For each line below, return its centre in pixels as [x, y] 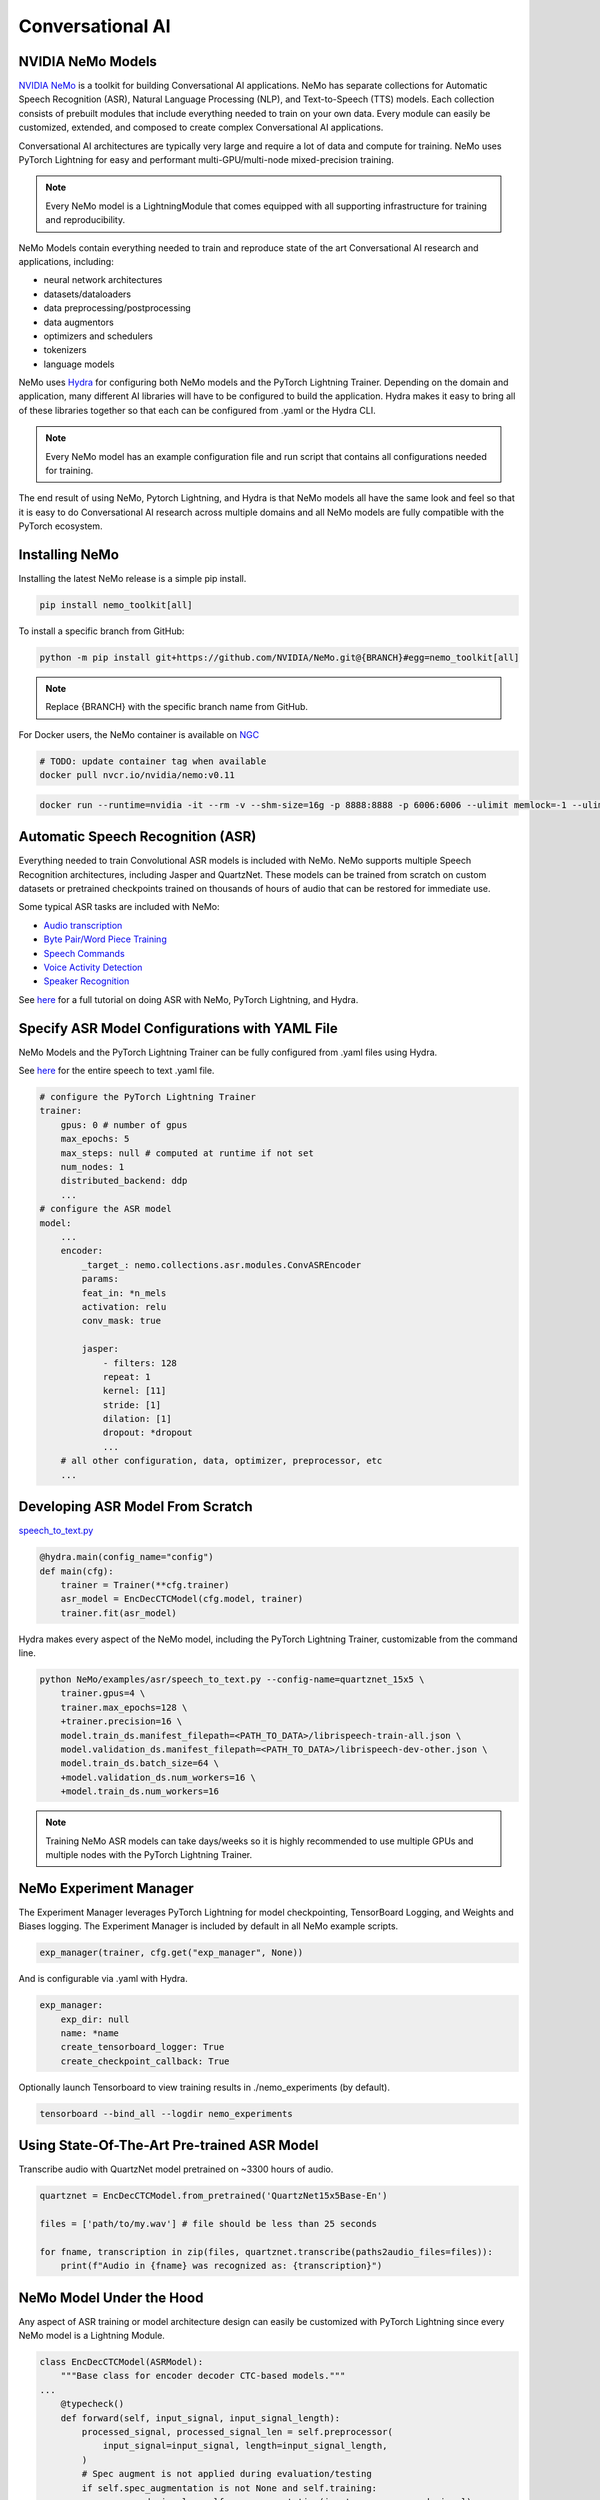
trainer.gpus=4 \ [103, 1693]
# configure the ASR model [105, 1209]
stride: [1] [132, 1404]
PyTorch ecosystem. [61, 526]
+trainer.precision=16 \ [121, 1721]
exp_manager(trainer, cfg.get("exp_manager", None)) [171, 1953]
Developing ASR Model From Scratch [136, 1506]
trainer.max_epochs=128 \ [124, 1707]
